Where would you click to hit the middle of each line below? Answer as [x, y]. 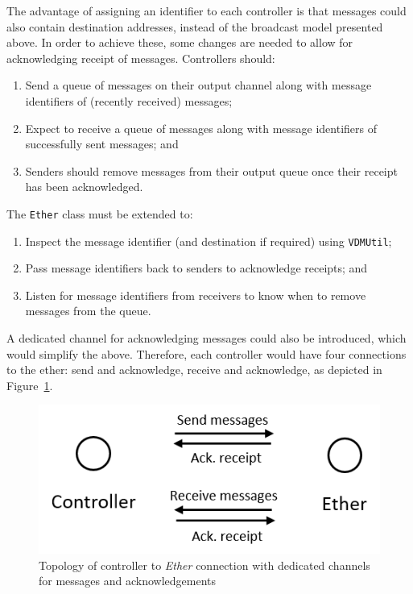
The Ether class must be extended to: [100, 213]
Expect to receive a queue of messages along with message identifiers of [201, 128]
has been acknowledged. [84, 187]
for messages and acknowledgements [128, 581]
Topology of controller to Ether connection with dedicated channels [204, 565]
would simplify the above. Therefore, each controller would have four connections [206, 353]
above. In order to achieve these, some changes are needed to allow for [180, 42]
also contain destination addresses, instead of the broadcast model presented [195, 26]
